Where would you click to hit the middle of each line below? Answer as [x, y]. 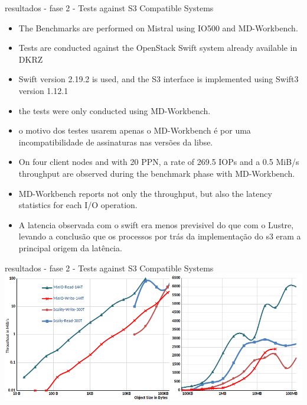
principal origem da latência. [70, 247]
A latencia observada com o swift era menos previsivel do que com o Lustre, [156, 224]
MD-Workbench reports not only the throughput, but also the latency [145, 193]
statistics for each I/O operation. [78, 205]
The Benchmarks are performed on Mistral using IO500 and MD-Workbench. [158, 27]
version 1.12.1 [43, 90]
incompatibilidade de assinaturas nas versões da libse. [116, 142]
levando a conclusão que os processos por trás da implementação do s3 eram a [160, 236]
